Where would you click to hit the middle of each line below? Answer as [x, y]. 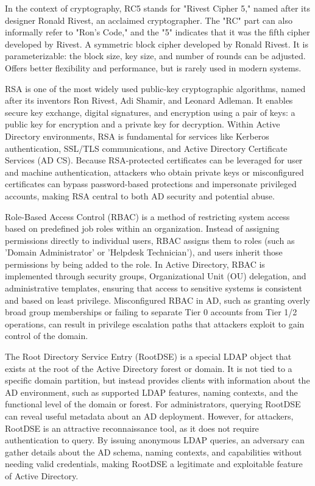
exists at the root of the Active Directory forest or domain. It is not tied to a [149, 368]
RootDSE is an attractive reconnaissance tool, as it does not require [132, 428]
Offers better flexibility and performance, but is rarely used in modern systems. [153, 67]
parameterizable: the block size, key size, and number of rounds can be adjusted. [155, 56]
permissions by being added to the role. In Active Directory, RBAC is [135, 264]
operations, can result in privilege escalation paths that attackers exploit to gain [155, 323]
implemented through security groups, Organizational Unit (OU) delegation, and [156, 276]
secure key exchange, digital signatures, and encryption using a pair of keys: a [150, 112]
